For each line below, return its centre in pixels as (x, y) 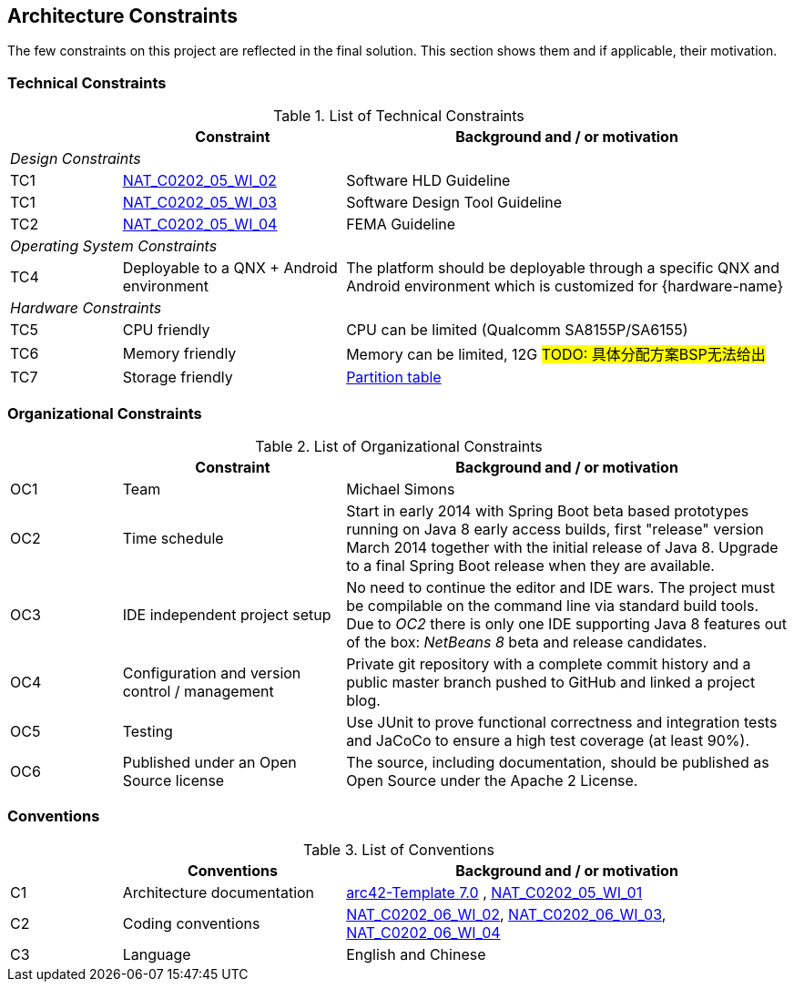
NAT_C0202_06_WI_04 (423, 932)
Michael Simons (401, 489)
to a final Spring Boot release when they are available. (530, 565)
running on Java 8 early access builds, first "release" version (555, 529)
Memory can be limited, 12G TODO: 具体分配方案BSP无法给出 (556, 355)
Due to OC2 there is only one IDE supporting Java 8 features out (566, 623)
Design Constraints (76, 159)
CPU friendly (166, 330)
